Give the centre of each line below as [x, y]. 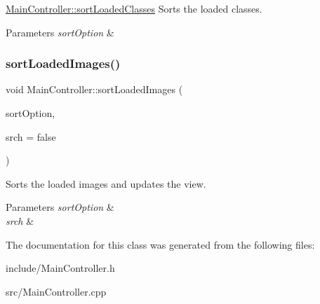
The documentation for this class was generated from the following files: [160, 244]
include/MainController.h [60, 268]
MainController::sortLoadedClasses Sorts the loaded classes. [134, 8]
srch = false [31, 136]
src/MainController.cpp [56, 291]
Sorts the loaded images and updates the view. [106, 183]
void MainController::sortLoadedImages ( [94, 89]
